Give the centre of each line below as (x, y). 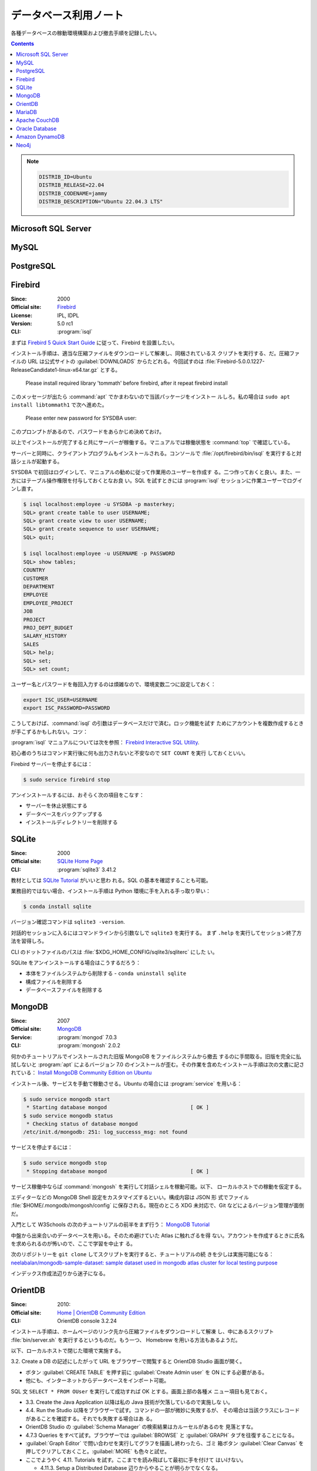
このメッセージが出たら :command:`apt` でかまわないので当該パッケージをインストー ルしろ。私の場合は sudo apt (151, 397)
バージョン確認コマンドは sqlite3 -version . (68, 922)
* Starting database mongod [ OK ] (118, 1107)
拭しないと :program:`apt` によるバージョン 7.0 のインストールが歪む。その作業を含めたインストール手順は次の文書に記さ (158, 1064)
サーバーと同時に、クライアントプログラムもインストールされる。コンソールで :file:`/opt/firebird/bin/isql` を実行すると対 (156, 453)
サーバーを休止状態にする (56, 806)
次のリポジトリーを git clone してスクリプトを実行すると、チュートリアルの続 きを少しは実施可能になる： (142, 1254)
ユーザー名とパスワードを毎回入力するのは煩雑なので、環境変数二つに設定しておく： (114, 684)
